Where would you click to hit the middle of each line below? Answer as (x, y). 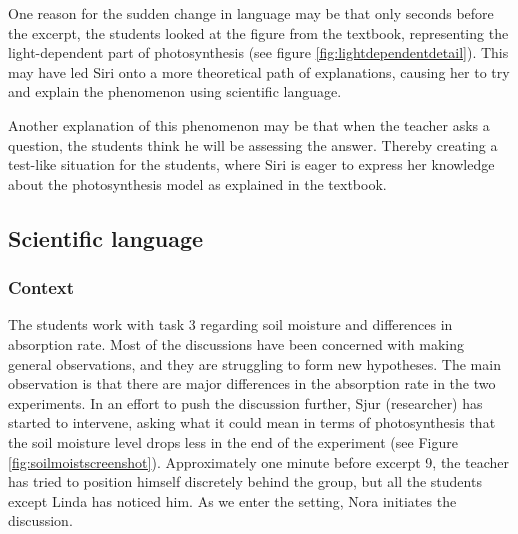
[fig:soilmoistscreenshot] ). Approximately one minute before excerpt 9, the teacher (258, 461)
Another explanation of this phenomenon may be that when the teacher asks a (249, 124)
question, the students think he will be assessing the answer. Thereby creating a (253, 144)
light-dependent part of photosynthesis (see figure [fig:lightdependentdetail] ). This (258, 52)
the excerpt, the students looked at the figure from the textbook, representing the (258, 32)
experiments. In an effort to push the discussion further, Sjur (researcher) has (245, 402)
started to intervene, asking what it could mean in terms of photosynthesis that (252, 422)
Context (41, 287)
